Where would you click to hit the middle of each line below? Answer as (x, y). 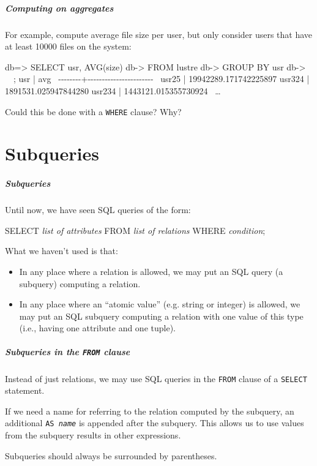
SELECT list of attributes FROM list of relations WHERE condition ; (135, 230)
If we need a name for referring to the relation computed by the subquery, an (150, 411)
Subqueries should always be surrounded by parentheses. (111, 455)
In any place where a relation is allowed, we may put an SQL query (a (151, 271)
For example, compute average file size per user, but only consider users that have (159, 34)
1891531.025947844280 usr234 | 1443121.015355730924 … (113, 90)
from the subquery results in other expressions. (93, 435)
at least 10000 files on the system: (68, 46)
